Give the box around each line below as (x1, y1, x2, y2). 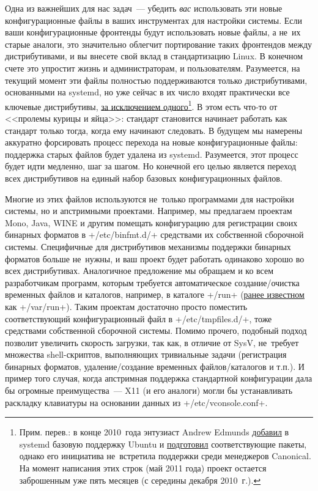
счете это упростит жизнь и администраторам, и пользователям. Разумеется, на (5, 61, 300, 74)
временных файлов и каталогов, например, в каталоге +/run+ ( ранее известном (5, 288, 305, 301)
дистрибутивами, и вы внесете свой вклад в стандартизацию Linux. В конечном (5, 50, 303, 62)
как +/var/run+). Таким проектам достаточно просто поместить (5, 300, 248, 312)
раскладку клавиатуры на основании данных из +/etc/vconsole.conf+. (5, 396, 268, 408)
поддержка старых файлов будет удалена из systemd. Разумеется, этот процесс (5, 147, 298, 160)
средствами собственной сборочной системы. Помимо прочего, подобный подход (5, 324, 307, 337)
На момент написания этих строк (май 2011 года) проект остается (19, 462, 267, 474)
